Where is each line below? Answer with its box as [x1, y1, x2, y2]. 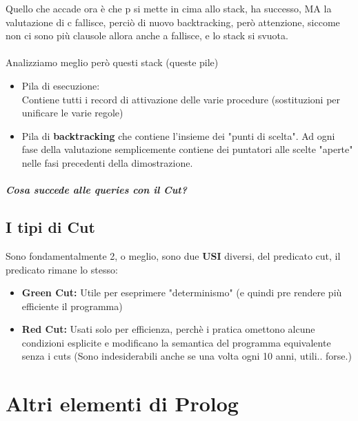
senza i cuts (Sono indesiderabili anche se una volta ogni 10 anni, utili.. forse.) [21, 349, 352, 363]
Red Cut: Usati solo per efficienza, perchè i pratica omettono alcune [21, 322, 315, 336]
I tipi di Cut [6, 216, 95, 238]
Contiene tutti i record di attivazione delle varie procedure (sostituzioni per [21, 92, 341, 106]
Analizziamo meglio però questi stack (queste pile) [6, 55, 219, 70]
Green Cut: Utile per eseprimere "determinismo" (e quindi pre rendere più [21, 285, 342, 300]
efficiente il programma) [21, 298, 123, 313]
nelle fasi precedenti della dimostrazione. [21, 155, 193, 170]
